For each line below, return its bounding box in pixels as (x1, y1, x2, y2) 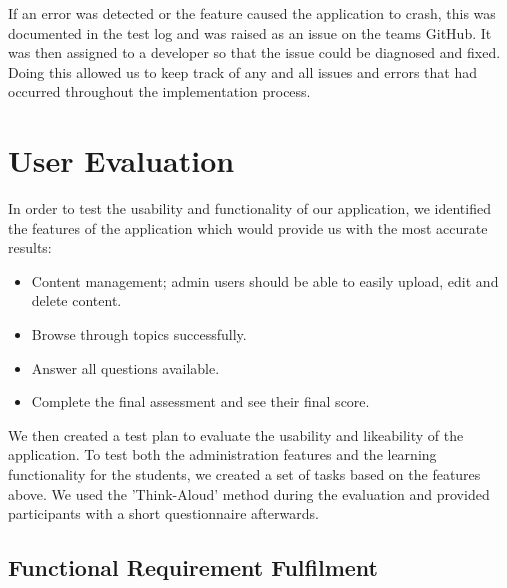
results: (8, 237, 52, 258)
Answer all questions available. (31, 357, 220, 378)
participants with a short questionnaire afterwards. (8, 503, 319, 524)
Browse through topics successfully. (31, 324, 247, 345)
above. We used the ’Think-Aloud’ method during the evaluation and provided (8, 483, 490, 504)
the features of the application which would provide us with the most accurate (8, 217, 488, 238)
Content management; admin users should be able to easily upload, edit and (31, 270, 499, 291)
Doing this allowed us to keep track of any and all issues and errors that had (8, 61, 478, 82)
